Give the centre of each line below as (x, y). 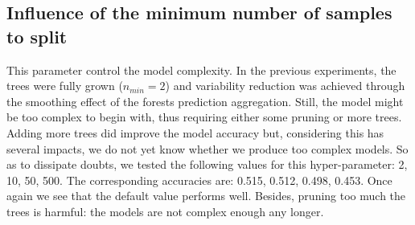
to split (37, 36)
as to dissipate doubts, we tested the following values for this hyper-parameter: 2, (207, 164)
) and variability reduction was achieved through (285, 86)
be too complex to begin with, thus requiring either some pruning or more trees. (204, 117)
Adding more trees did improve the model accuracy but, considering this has (195, 132)
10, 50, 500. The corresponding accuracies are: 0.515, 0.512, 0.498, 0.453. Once (199, 180)
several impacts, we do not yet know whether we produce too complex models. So (207, 148)
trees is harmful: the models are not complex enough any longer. (165, 211)
